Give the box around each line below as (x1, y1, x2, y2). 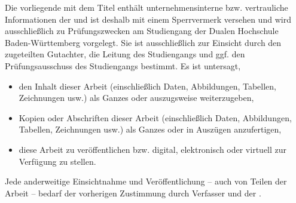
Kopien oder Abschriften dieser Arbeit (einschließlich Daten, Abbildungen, (19, 111, 292, 124)
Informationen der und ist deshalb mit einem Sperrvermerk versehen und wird (5, 13, 291, 25)
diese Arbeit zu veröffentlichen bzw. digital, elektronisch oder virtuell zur (19, 143, 287, 155)
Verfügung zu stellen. (19, 155, 96, 167)
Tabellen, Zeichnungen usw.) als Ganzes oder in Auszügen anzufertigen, (19, 123, 282, 136)
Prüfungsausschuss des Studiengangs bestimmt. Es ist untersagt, (5, 59, 241, 72)
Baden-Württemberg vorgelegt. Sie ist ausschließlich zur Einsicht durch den (5, 36, 282, 48)
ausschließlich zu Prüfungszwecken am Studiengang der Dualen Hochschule (5, 24, 279, 37)
